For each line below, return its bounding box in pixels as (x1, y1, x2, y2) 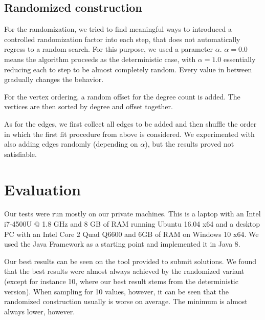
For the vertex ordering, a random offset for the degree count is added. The (4, 91, 240, 102)
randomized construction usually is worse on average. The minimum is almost (4, 296, 248, 307)
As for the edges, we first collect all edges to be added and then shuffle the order (4, 118, 257, 129)
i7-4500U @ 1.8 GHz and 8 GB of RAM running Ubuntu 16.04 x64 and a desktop (4, 218, 260, 229)
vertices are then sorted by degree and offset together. (4, 101, 173, 112)
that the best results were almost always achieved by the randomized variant (4, 266, 245, 276)
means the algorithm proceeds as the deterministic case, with (4, 53, 196, 64)
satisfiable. (4, 148, 37, 159)
